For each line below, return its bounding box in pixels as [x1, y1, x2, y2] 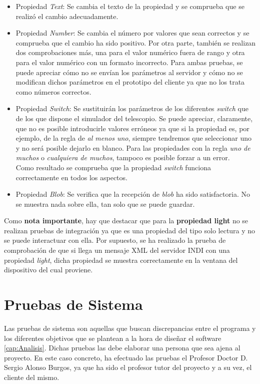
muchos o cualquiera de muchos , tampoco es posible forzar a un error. [15, 152, 230, 163]
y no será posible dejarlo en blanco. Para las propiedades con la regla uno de [15, 142, 250, 153]
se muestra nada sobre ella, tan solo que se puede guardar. [15, 198, 195, 209]
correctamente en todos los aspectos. [15, 172, 127, 182]
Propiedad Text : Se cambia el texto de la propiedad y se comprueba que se [15, 1, 244, 11]
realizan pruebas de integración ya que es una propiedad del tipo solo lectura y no [4, 225, 255, 235]
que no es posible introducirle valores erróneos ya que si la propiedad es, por [15, 123, 249, 133]
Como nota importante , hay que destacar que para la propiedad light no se [4, 215, 248, 226]
